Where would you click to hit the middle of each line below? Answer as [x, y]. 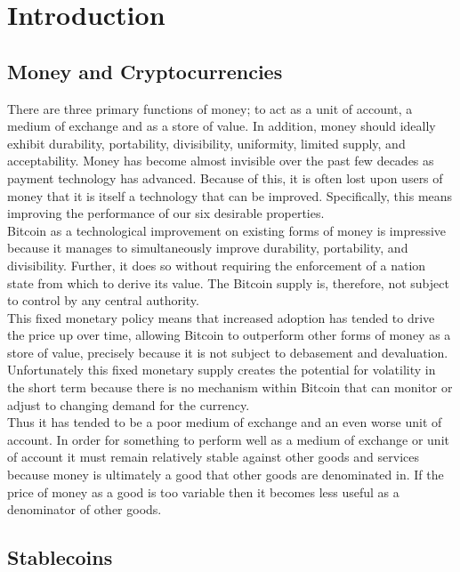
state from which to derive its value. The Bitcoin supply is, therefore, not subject [228, 282]
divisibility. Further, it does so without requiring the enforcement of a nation [217, 265]
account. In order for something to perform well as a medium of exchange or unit [228, 439]
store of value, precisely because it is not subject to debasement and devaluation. [228, 352]
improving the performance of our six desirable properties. [166, 213]
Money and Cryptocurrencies [145, 71]
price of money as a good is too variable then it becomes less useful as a [203, 491]
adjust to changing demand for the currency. [129, 404]
